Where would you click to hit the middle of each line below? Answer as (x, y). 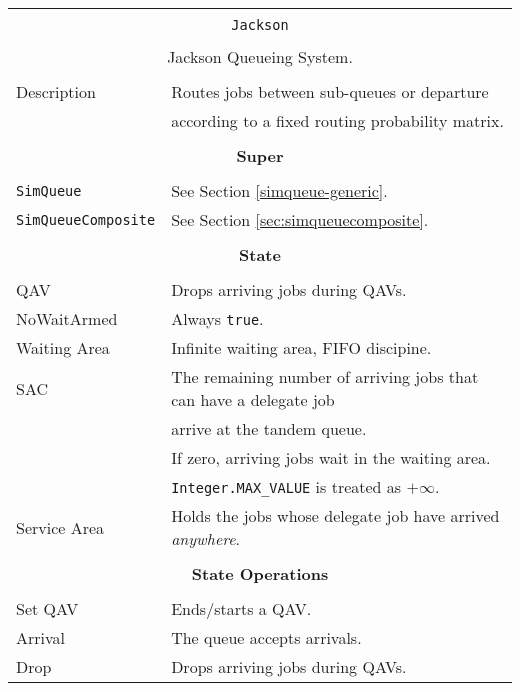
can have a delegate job (253, 399)
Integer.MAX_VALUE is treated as (286, 486)
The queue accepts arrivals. (266, 637)
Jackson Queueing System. (260, 56)
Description (56, 91)
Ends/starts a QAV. (241, 608)
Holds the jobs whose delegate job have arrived (335, 515)
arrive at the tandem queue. (269, 428)
